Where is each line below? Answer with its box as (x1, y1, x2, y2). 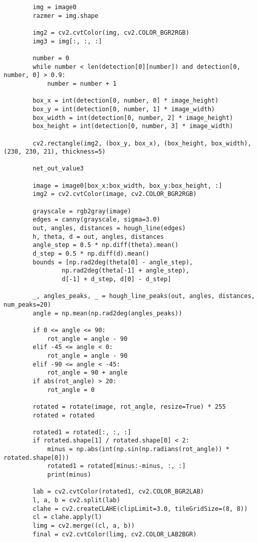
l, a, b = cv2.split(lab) (33, 497, 121, 504)
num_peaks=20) (4, 301, 51, 308)
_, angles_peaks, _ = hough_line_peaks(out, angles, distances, (33, 292, 255, 300)
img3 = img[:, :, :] (33, 37, 102, 45)
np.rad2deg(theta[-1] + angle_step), (62, 267, 190, 275)
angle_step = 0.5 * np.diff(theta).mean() (33, 241, 179, 249)
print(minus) (47, 471, 91, 479)
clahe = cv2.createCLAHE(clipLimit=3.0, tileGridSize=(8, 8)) (33, 505, 248, 512)
